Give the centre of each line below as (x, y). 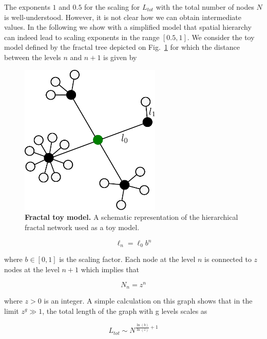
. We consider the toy (221, 37)
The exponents (27, 7)
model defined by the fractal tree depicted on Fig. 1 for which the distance (122, 47)
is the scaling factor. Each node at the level (127, 259)
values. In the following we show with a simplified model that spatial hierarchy (128, 27)
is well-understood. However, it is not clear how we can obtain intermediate (123, 17)
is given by (120, 57)
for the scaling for (112, 7)
